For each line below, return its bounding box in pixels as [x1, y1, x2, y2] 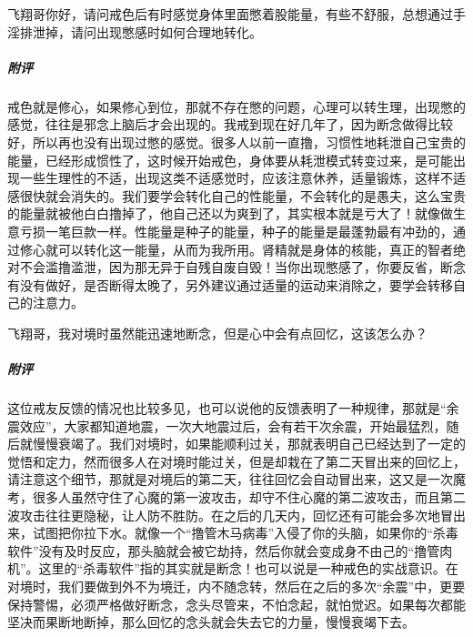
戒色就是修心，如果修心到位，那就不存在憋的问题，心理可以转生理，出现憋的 [7, 96, 466, 116]
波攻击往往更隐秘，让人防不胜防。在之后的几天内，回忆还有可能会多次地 [7, 505, 440, 524]
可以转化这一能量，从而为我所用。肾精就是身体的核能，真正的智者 [57, 239, 453, 258]
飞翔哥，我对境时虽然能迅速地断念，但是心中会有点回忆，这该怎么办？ [7, 323, 428, 342]
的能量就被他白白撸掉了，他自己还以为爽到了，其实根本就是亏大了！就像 [7, 204, 440, 223]
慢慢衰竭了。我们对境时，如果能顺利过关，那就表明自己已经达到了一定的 [32, 434, 466, 453]
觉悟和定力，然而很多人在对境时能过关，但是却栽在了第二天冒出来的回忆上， [7, 451, 466, 470]
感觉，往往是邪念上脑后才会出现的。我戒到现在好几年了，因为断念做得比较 [7, 115, 453, 134]
